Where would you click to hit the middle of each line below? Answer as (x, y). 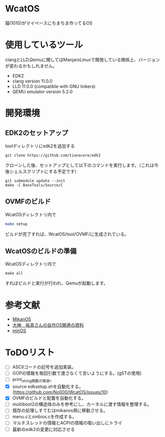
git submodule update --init (35, 181)
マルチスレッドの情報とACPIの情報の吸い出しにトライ (67, 423)
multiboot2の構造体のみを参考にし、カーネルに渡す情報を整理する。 (82, 404)
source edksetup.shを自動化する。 (48, 387)
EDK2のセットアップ (37, 133)
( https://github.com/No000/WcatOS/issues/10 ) (60, 392)
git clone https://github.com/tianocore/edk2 (53, 155)
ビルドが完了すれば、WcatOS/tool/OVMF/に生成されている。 (67, 234)
